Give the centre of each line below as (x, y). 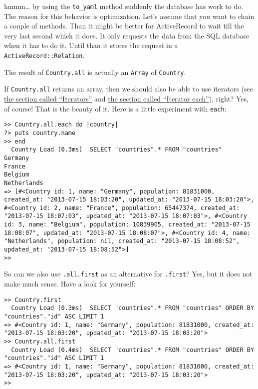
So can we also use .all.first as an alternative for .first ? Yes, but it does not (128, 274)
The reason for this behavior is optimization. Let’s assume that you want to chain (129, 16)
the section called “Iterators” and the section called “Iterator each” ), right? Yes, (127, 98)
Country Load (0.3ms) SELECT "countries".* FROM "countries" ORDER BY (133, 308)
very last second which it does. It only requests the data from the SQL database (127, 35)
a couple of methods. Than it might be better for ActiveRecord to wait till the (124, 26)
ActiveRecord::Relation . (44, 55)
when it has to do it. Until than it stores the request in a (91, 45)
